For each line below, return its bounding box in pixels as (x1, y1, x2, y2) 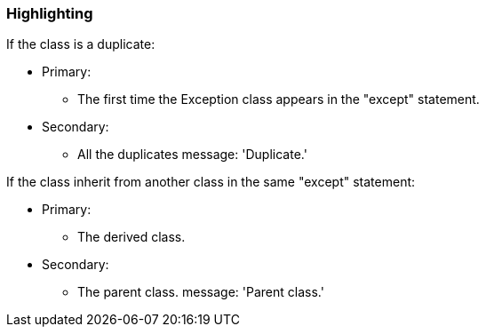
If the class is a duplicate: (6, 36, 155, 52)
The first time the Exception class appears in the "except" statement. (77, 91, 480, 107)
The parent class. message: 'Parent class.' (77, 284, 324, 300)
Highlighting (6, 4, 93, 22)
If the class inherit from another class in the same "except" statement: (6, 174, 416, 190)
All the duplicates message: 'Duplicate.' (77, 147, 307, 163)
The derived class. (77, 229, 186, 245)
